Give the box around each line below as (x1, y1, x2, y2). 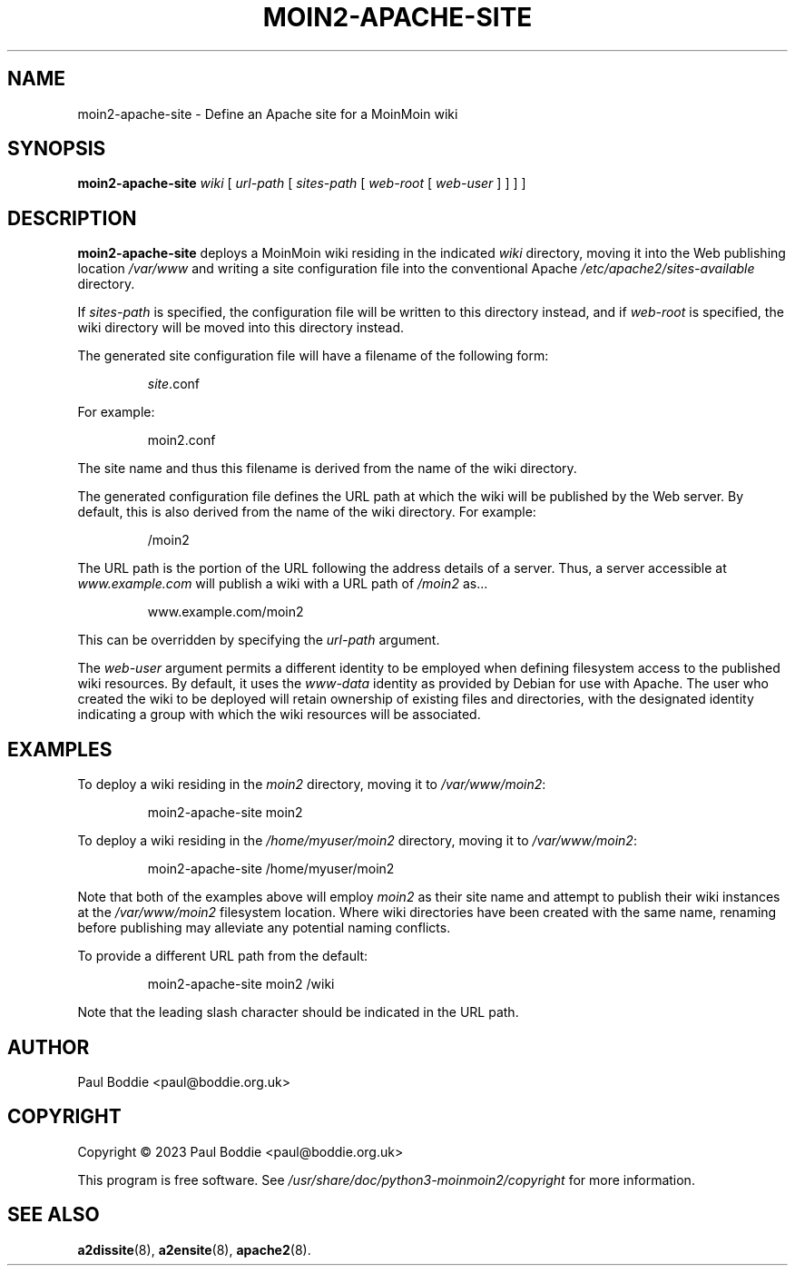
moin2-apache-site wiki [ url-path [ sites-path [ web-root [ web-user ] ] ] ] (77, 175, 526, 192)
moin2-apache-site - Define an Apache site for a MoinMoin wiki (77, 105, 458, 122)
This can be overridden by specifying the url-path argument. (77, 632, 440, 648)
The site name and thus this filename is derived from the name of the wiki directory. (77, 460, 577, 477)
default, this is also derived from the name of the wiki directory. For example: (77, 504, 536, 520)
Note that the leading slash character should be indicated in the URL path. (77, 1004, 519, 1021)
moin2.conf (147, 432, 216, 449)
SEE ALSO (7, 1203, 100, 1227)
